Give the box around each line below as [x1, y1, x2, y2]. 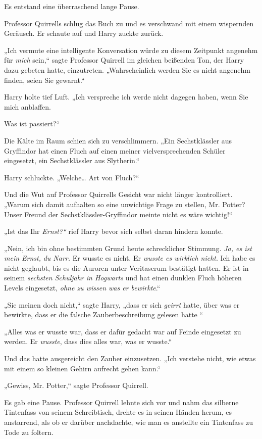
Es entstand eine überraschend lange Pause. [4, 1, 139, 11]
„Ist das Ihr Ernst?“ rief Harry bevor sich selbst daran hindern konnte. [4, 226, 223, 236]
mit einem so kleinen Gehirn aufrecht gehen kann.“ [4, 363, 161, 373]
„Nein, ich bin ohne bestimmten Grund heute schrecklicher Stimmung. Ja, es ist [4, 242, 252, 253]
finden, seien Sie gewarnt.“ [4, 74, 85, 85]
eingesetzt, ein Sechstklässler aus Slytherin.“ [4, 155, 140, 166]
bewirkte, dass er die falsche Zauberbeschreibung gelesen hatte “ [4, 309, 203, 320]
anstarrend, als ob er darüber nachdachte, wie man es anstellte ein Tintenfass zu [4, 417, 253, 427]
